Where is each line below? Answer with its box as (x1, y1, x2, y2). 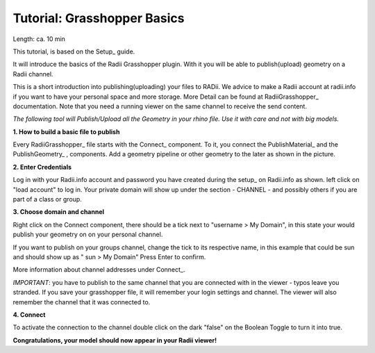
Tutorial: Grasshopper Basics (12, 10, 185, 26)
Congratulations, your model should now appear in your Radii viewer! (12, 336, 217, 344)
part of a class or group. (12, 195, 83, 204)
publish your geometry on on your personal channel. (12, 230, 163, 239)
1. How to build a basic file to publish (12, 127, 120, 136)
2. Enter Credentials (12, 163, 72, 171)
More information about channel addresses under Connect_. (12, 265, 185, 274)
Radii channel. (12, 69, 53, 78)
